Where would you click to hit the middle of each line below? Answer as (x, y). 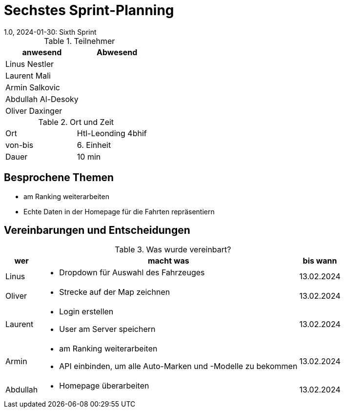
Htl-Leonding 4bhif (112, 133)
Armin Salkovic (33, 87)
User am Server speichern (107, 329)
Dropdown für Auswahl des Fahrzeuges (132, 273)
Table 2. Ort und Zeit (76, 122)
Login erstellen (86, 312)
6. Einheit (94, 145)
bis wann (320, 261)
